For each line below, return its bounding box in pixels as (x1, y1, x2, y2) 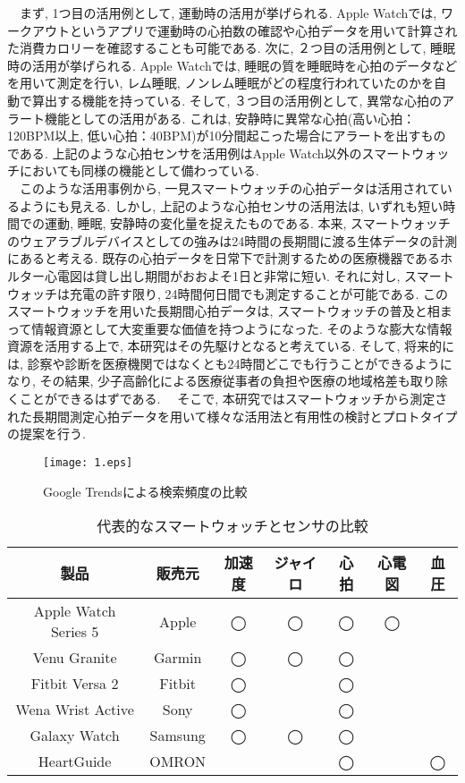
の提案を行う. (7, 424, 86, 443)
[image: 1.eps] (43, 455, 133, 469)
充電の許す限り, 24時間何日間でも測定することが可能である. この (69, 284, 448, 302)
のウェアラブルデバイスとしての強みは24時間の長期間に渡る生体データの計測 (7, 231, 458, 250)
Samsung (149, 725, 206, 746)
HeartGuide (38, 751, 112, 772)
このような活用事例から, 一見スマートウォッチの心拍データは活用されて (19, 178, 440, 197)
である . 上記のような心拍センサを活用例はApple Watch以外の (7, 143, 362, 162)
